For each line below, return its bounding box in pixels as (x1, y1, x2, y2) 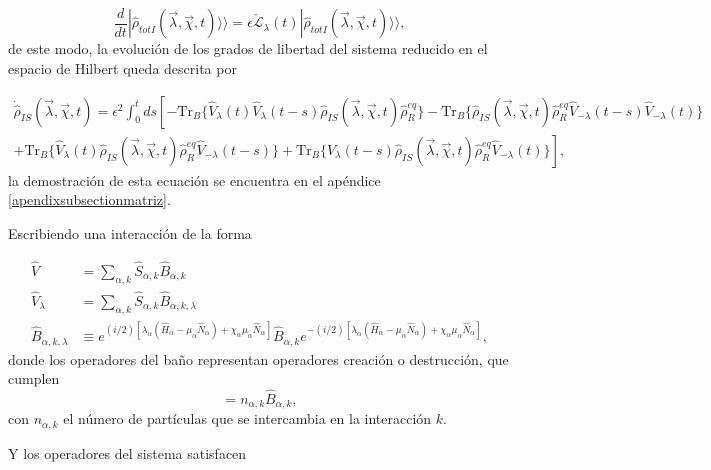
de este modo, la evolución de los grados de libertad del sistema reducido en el (8, 38, 488, 59)
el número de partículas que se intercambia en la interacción (63, 408, 432, 429)
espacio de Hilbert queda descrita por (8, 58, 237, 79)
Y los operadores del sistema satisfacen (8, 442, 247, 463)
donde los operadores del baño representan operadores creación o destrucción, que (8, 348, 509, 369)
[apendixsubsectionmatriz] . (8, 189, 171, 210)
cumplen (8, 368, 60, 389)
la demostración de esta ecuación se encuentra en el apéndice (8, 169, 381, 190)
